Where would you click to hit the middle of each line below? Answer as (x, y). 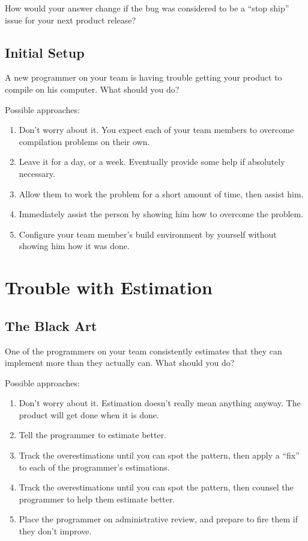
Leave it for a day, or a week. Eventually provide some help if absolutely (152, 162)
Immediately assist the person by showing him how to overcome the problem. (161, 214)
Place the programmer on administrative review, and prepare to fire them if (158, 519)
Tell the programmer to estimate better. (93, 435)
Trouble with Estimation (109, 287)
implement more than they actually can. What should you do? (120, 363)
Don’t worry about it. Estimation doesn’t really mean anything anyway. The (160, 403)
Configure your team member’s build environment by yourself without (148, 234)
